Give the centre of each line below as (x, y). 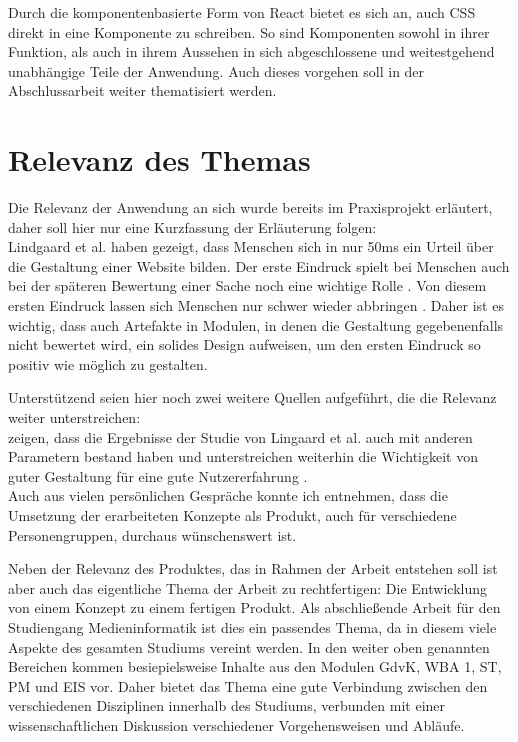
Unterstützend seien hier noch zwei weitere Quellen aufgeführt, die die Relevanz (252, 397)
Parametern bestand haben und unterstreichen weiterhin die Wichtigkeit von (243, 456)
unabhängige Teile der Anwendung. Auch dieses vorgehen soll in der (216, 70)
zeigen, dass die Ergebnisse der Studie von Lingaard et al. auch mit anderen (240, 436)
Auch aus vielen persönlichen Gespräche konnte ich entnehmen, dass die (228, 495)
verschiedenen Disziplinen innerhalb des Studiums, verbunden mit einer (227, 705)
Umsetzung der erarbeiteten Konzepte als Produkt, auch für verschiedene (232, 515)
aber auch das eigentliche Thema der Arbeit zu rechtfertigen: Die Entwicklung (247, 587)
